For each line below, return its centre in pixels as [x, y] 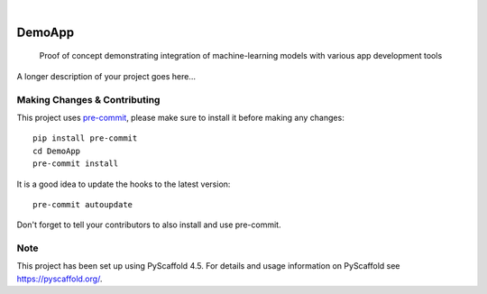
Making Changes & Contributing [88, 99]
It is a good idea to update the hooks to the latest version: [124, 184]
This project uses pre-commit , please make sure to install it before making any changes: [180, 117]
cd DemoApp [57, 151]
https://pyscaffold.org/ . [60, 279]
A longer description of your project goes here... [106, 76]
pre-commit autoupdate [83, 204]
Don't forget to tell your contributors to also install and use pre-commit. [149, 225]
